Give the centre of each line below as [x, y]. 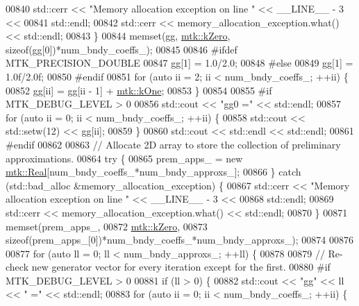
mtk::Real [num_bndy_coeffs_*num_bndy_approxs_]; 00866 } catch [153, 172]
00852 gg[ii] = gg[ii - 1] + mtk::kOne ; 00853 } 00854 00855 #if [139, 90]
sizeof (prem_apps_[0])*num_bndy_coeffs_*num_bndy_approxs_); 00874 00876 [179, 240]
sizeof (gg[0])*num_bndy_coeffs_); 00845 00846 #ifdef [122, 49]
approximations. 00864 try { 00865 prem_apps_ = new [124, 158]
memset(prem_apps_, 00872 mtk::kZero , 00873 [107, 226]
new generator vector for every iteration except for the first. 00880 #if [181, 267]
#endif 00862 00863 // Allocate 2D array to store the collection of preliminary [173, 144]
